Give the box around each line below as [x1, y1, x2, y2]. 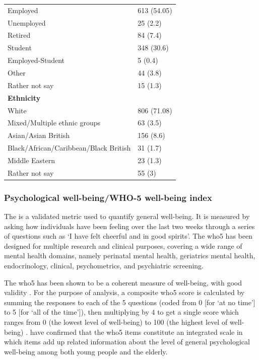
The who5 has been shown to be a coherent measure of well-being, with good [4, 277, 242, 287]
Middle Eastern [8, 155, 55, 165]
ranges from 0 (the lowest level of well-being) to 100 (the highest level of [4, 316, 228, 327]
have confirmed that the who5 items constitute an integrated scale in [30, 326, 243, 337]
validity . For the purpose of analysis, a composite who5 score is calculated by [4, 287, 245, 298]
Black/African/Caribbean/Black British [8, 142, 131, 153]
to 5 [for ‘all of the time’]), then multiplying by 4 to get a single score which [4, 307, 239, 317]
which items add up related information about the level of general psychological [4, 336, 250, 347]
